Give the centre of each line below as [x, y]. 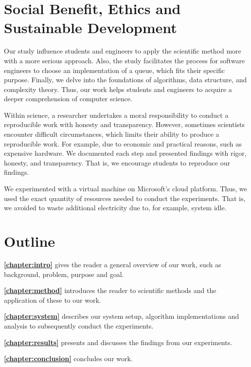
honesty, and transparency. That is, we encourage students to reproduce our [117, 162]
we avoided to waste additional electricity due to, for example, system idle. [115, 208]
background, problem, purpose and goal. [64, 274]
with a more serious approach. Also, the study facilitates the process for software [125, 60]
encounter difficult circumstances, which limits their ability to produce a [112, 134]
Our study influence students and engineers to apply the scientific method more [123, 51]
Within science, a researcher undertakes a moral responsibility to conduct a [116, 115]
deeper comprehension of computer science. [68, 99]
